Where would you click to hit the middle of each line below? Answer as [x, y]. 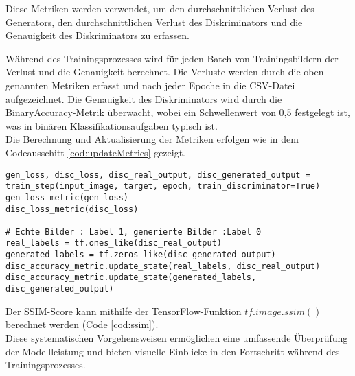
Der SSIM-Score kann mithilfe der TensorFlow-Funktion [124, 310]
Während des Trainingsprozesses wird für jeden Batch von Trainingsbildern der [172, 58]
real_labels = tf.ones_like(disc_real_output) [114, 243]
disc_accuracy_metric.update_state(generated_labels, [131, 278]
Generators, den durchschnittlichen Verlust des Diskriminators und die [154, 22]
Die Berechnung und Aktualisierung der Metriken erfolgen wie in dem [152, 139]
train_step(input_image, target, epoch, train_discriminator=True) [163, 186]
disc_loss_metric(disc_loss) [72, 209]
